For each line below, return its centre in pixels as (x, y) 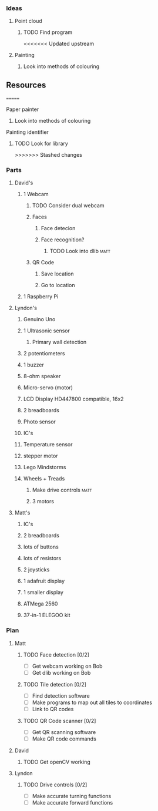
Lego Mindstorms (45, 467)
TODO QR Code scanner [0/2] (60, 721)
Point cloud (28, 21)
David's (24, 183)
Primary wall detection (59, 342)
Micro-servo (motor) (48, 388)
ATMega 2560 (41, 604)
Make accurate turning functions (72, 796)
